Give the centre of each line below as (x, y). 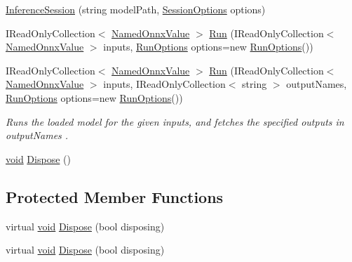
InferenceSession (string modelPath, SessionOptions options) (136, 9)
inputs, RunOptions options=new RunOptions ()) (208, 47)
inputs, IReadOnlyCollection (164, 84)
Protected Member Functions (115, 196)
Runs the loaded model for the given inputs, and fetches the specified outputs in (175, 121)
